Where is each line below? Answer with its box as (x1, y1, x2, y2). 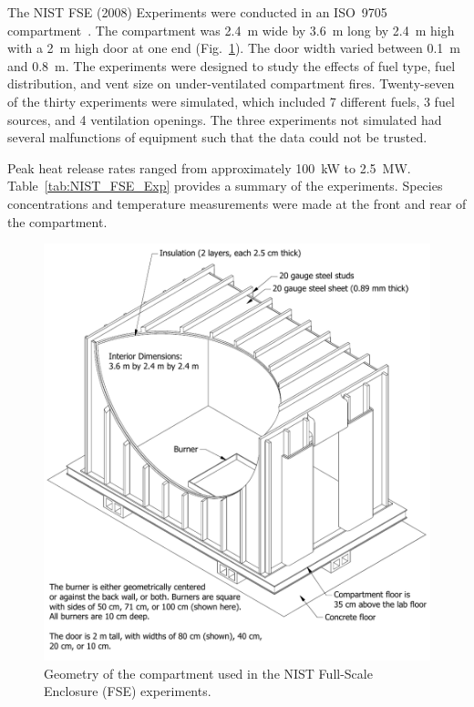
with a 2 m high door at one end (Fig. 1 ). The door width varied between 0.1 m (7, 38, 460, 57)
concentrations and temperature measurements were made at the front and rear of (7, 193, 467, 213)
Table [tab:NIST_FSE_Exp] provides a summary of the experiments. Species (7, 176, 443, 195)
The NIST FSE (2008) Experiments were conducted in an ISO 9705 (7, 3, 387, 21)
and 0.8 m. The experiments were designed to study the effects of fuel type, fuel (7, 56, 456, 75)
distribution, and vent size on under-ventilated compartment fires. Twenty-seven (7, 74, 455, 93)
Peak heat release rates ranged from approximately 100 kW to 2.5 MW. (7, 158, 411, 177)
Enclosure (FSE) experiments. (44, 681, 211, 701)
